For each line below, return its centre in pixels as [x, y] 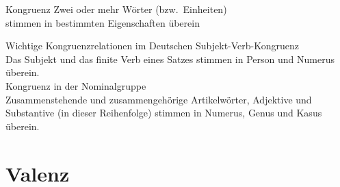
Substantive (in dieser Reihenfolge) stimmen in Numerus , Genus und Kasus [164, 113]
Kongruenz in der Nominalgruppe [76, 85]
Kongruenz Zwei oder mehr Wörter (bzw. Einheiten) [116, 9]
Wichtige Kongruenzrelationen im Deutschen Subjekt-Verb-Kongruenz [153, 46]
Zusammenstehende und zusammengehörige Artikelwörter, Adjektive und [159, 99]
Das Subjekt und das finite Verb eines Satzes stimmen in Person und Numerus [170, 59]
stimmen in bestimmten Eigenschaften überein [103, 22]
